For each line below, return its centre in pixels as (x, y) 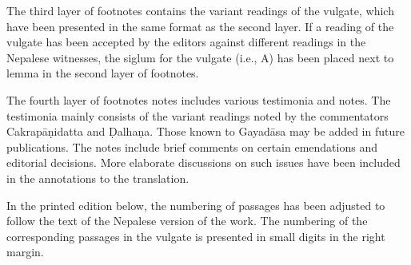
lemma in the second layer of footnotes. (103, 73)
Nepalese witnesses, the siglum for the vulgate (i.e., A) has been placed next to (200, 57)
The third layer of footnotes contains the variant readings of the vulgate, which (200, 10)
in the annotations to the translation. (98, 178)
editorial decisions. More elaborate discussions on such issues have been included (204, 162)
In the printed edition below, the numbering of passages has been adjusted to (196, 205)
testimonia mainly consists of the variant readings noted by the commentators (198, 115)
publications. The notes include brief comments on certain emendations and (192, 146)
